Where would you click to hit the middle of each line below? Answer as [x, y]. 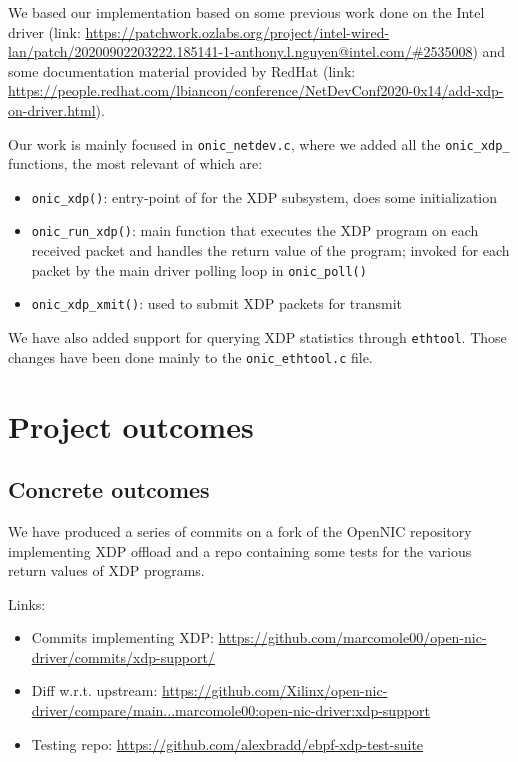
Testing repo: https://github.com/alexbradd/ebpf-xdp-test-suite [227, 743]
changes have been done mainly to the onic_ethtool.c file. [190, 356]
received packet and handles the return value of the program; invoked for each [270, 250]
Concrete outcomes [109, 489]
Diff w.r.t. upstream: [94, 690]
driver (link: [44, 31]
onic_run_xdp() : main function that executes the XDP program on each [255, 230]
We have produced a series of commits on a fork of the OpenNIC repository [240, 530]
